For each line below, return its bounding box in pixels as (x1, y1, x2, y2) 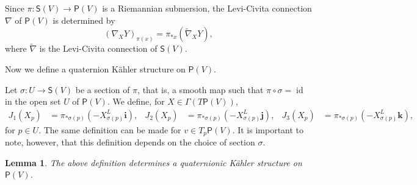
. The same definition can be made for (38, 123, 181, 136)
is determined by (53, 13, 115, 26)
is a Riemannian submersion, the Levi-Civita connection (102, 2, 312, 14)
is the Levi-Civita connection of (39, 42, 158, 55)
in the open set (5, 95, 61, 108)
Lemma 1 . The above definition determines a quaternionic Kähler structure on (5, 156, 302, 169)
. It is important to (232, 123, 304, 136)
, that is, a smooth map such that (137, 83, 264, 96)
